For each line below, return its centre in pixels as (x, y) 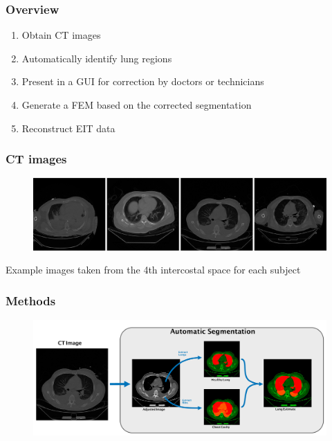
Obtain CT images (61, 35)
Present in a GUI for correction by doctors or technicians (143, 81)
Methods (31, 300)
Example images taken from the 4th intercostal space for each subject (153, 270)
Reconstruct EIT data (68, 128)
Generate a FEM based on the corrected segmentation (137, 105)
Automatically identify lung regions (97, 58)
